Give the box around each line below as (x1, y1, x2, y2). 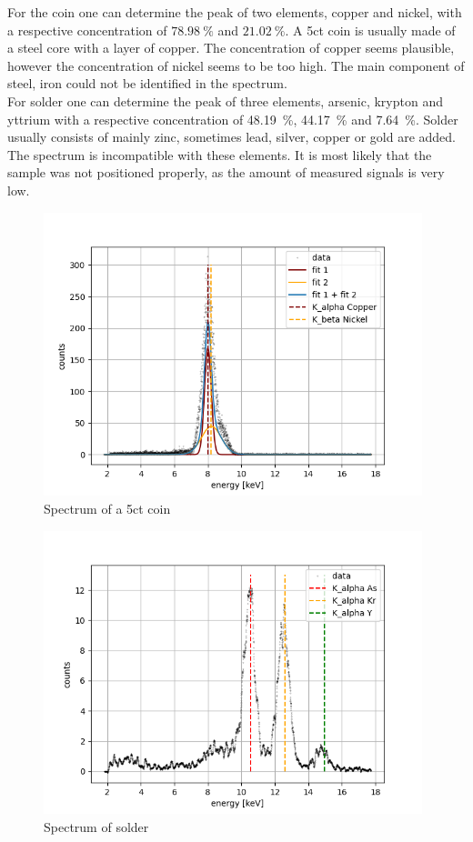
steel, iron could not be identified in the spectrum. (7, 74, 287, 93)
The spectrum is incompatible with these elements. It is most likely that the (7, 145, 432, 164)
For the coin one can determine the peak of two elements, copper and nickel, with (7, 3, 462, 21)
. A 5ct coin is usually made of (285, 20, 456, 39)
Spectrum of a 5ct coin (44, 498, 171, 517)
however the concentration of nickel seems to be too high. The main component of (7, 55, 465, 75)
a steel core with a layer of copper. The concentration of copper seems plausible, (7, 38, 455, 57)
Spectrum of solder (44, 817, 149, 836)
